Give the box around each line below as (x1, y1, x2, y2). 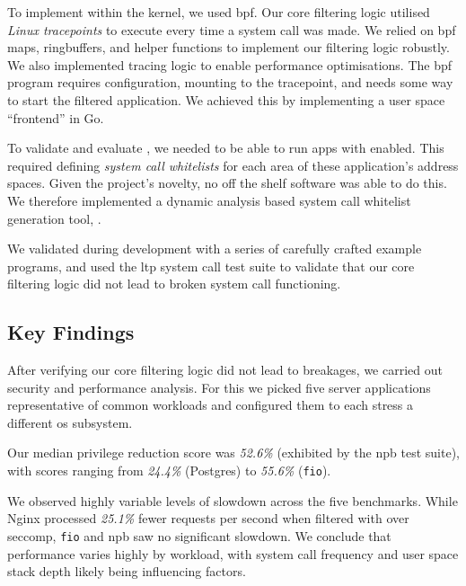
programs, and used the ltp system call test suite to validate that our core (7, 256, 415, 275)
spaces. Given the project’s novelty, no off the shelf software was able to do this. (7, 173, 447, 192)
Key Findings (7, 318, 135, 346)
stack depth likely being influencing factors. (7, 562, 246, 581)
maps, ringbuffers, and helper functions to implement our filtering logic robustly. (7, 38, 450, 57)
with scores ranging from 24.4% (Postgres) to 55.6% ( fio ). (7, 461, 331, 480)
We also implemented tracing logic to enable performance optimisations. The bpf (7, 55, 453, 74)
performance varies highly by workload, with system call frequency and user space (7, 544, 459, 563)
